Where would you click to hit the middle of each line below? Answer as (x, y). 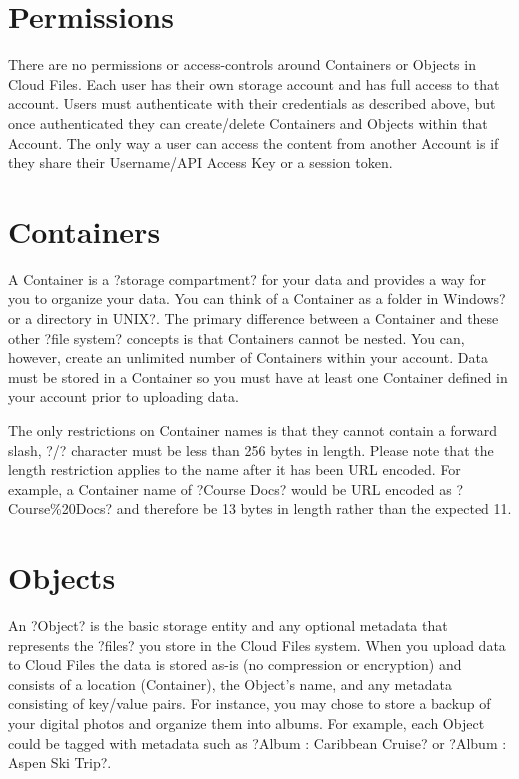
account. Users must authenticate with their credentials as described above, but (252, 103)
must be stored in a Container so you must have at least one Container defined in (258, 376)
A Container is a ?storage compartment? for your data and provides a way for (247, 278)
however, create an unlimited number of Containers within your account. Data (248, 357)
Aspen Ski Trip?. (60, 762)
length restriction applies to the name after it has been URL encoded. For (234, 469)
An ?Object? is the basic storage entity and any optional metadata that (228, 625)
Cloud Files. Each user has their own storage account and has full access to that (254, 83)
